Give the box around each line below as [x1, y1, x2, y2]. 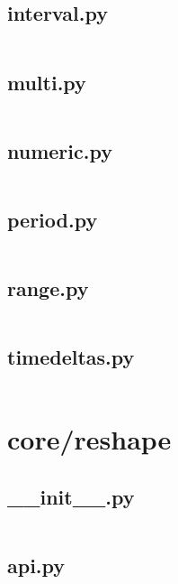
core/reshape [7, 421, 172, 458]
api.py [7, 552, 66, 579]
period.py [7, 206, 98, 233]
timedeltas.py [7, 343, 135, 371]
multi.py [7, 68, 86, 96]
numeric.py [7, 136, 112, 164]
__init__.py [7, 482, 135, 510]
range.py [7, 274, 89, 302]
